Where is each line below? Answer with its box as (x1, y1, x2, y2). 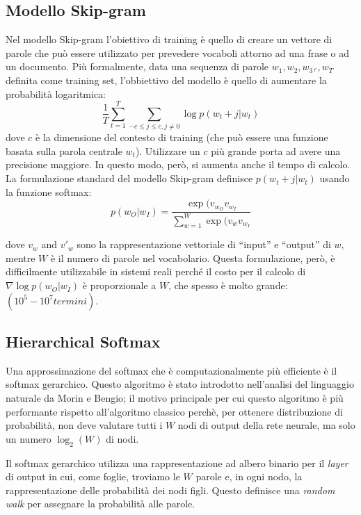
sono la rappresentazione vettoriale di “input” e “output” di (77, 237, 331, 252)
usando (319, 171, 350, 186)
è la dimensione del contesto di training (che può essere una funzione (35, 130, 328, 145)
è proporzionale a (82, 278, 157, 293)
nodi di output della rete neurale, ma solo (177, 418, 355, 432)
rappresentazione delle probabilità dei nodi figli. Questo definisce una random (6, 482, 335, 497)
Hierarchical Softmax (6, 331, 161, 352)
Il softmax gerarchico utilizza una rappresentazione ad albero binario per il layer (6, 455, 348, 470)
